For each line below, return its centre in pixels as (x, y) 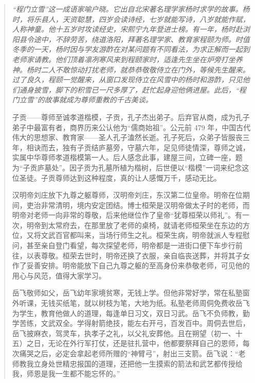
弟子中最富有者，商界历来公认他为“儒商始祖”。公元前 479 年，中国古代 (131, 127)
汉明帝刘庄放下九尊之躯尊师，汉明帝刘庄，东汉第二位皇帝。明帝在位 (127, 195)
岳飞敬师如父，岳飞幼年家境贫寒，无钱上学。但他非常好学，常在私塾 (127, 293)
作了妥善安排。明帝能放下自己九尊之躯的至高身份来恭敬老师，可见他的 (131, 265)
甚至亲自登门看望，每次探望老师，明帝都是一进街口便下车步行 (131, 245)
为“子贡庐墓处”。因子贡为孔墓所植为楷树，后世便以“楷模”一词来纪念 (127, 167)
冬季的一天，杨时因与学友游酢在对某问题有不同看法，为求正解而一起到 (131, 49)
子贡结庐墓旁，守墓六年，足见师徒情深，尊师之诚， (163, 147)
